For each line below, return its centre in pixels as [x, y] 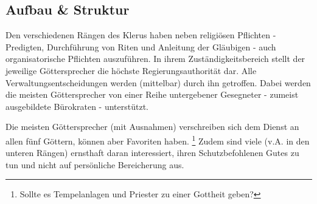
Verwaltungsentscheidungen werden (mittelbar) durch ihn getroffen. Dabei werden [158, 82]
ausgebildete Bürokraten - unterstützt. [77, 106]
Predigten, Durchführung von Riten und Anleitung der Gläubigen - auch [141, 46]
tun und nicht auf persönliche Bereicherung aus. [95, 164]
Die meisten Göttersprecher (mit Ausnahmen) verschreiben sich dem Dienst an [152, 127]
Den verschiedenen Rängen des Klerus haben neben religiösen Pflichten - [141, 35]
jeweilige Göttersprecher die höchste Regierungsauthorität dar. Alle [131, 70]
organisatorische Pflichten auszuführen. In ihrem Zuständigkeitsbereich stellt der [155, 59]
